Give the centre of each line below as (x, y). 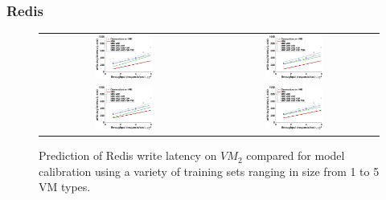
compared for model (296, 155)
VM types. (65, 187)
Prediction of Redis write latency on (128, 155)
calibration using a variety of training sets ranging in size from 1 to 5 (209, 171)
